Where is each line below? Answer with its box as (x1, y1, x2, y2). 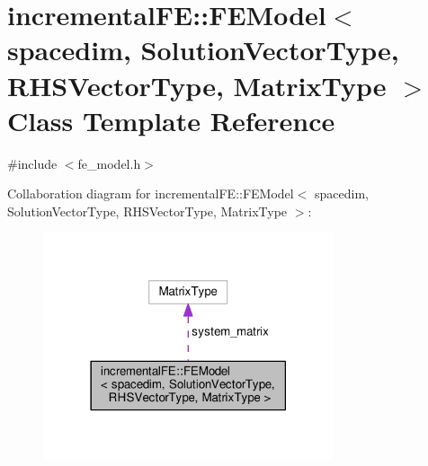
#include (7, 154, 58, 172)
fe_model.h (77, 154, 141, 172)
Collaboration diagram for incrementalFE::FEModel (7, 184, 294, 203)
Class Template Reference (7, 101, 335, 138)
